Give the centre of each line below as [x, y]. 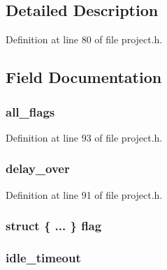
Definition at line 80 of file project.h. [84, 39]
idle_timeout [43, 257]
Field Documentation [84, 77]
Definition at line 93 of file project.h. [84, 137]
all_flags [30, 111]
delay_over [38, 168]
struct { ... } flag [54, 226]
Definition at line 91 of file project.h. [84, 194]
